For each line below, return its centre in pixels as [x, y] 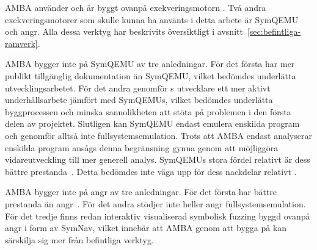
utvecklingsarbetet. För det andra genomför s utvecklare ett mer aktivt [138, 87]
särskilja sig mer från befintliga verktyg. [79, 239]
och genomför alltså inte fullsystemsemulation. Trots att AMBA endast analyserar [158, 135]
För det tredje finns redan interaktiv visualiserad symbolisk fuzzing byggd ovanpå [158, 216]
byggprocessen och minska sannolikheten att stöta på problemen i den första [148, 111]
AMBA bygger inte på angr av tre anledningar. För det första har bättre [141, 192]
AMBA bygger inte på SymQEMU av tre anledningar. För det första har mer [150, 64]
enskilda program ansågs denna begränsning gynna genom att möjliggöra [142, 147]
